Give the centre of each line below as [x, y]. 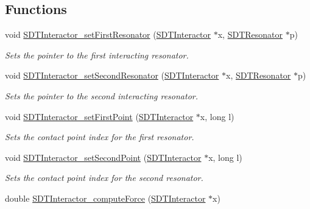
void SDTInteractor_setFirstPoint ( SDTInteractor [99, 116]
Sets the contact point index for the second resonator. [104, 178]
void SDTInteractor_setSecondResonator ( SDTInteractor [112, 75]
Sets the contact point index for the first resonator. [100, 137]
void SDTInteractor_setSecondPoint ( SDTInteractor [103, 157]
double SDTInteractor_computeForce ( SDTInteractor [105, 198]
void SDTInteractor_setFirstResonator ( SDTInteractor [108, 34]
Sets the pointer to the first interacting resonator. [97, 55]
